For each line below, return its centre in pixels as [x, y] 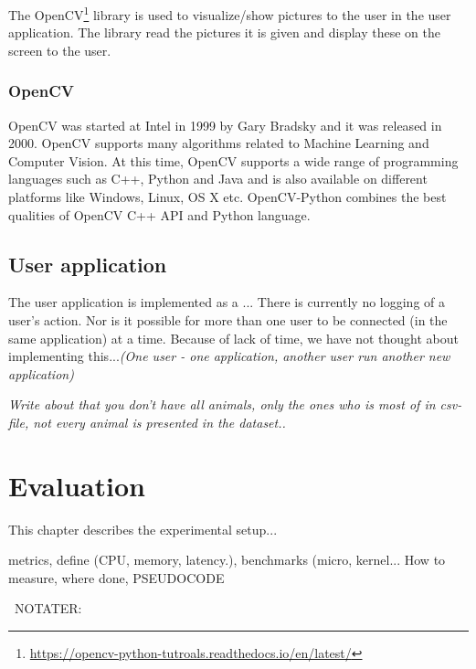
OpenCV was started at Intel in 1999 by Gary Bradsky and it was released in [225, 125]
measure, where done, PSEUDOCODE [116, 577]
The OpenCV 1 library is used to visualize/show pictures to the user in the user [230, 13]
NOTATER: [48, 608]
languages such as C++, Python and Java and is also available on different [218, 179]
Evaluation [77, 485]
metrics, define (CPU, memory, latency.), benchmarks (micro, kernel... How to [227, 560]
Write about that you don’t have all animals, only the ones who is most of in [222, 404]
